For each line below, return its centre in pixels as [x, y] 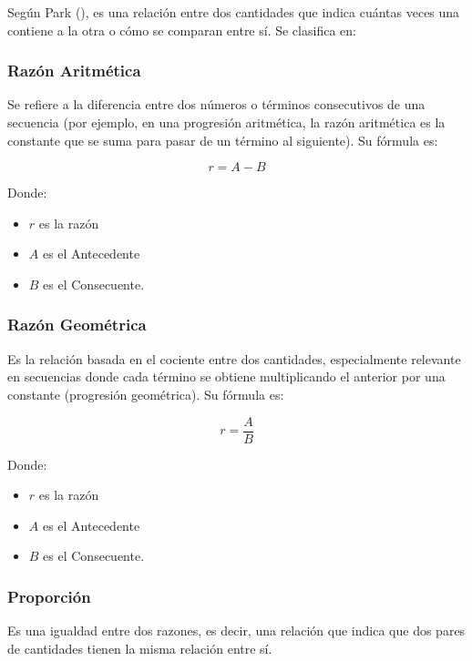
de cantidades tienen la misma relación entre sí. [140, 648]
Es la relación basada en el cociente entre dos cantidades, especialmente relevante [234, 358]
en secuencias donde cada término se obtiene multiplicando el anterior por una [226, 376]
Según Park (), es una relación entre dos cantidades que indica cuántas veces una [234, 12]
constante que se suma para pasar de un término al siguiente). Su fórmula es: [223, 140]
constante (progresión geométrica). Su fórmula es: [146, 394]
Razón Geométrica [77, 325]
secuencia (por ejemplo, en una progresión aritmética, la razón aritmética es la [226, 122]
